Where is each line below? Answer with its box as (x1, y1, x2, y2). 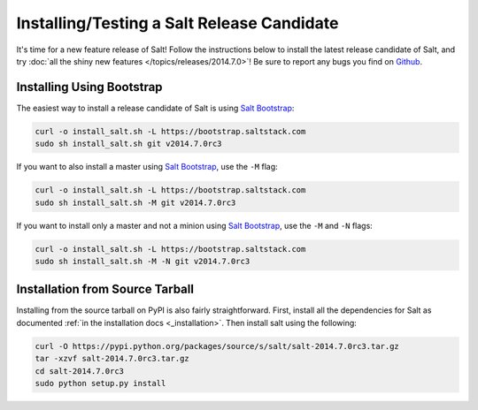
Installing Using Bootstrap (16, 80, 163, 95)
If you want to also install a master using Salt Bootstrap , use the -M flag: (16, 162, 278, 172)
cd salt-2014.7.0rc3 (35, 366, 124, 376)
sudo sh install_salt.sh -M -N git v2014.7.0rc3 (35, 256, 251, 266)
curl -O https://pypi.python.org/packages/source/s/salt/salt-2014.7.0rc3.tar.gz (35, 341, 400, 351)
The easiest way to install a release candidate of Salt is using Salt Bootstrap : (16, 102, 295, 113)
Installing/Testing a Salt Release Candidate (16, 13, 339, 33)
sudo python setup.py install (35, 378, 166, 388)
